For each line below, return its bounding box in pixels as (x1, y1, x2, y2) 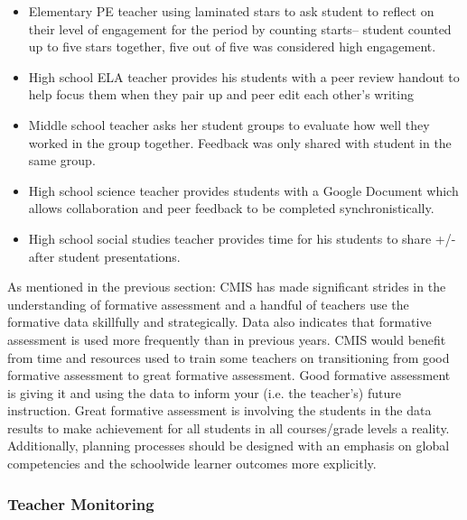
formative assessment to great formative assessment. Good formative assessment (7, 366, 451, 385)
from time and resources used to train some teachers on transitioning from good (7, 348, 450, 367)
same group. (28, 151, 96, 170)
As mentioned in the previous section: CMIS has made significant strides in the (7, 277, 446, 296)
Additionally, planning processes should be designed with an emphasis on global (7, 436, 450, 455)
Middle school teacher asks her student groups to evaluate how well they (28, 115, 430, 134)
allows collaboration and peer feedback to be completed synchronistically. (28, 199, 434, 218)
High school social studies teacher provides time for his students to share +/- (28, 228, 456, 247)
